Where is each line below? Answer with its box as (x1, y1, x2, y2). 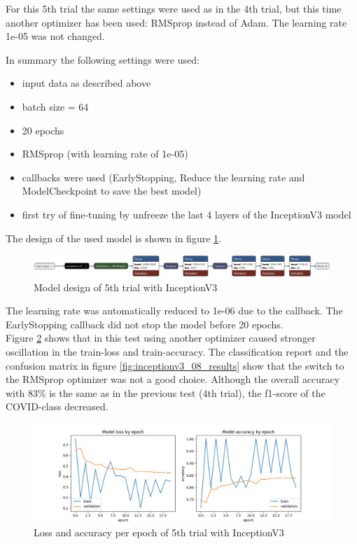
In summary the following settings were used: (6, 52, 199, 67)
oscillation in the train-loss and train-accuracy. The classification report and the (6, 344, 349, 358)
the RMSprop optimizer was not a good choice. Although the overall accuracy (6, 372, 340, 386)
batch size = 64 (22, 99, 89, 113)
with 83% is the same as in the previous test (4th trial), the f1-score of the (6, 385, 325, 400)
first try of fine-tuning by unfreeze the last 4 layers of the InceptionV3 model (22, 207, 351, 221)
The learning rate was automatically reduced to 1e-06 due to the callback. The (6, 303, 343, 318)
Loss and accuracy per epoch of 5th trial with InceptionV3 (34, 524, 284, 539)
